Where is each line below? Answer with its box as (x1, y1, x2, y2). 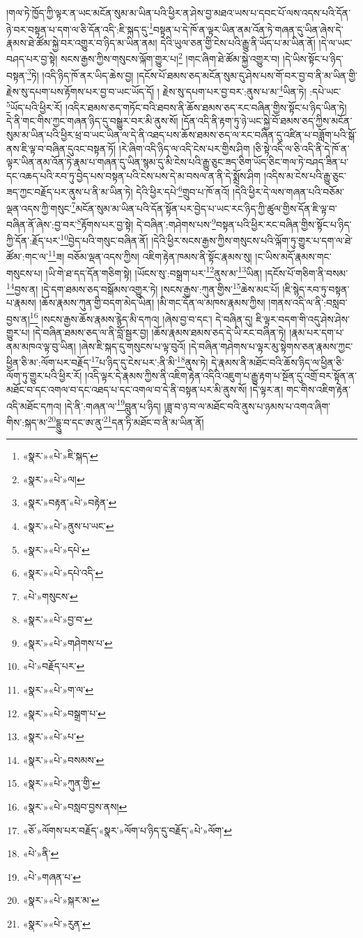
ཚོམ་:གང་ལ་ (6, 249, 48, 264)
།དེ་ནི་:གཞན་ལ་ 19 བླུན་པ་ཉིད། (64, 396, 161, 413)
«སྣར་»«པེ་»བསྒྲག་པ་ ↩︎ (22, 705, 106, 720)
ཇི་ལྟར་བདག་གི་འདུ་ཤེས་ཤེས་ (256, 311, 350, 326)
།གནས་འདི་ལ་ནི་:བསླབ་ (268, 295, 348, 310)
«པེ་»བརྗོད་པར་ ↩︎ (22, 659, 85, 673)
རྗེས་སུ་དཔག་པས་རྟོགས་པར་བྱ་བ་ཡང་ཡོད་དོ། (6, 84, 155, 98)
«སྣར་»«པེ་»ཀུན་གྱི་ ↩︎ (22, 776, 100, 790)
